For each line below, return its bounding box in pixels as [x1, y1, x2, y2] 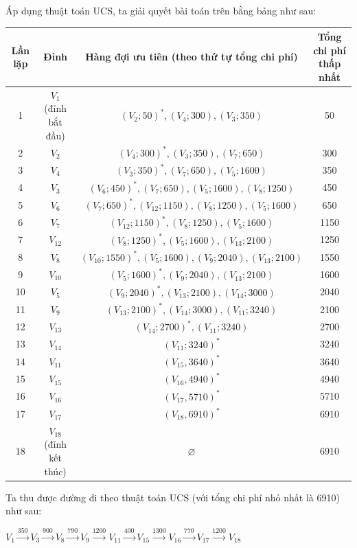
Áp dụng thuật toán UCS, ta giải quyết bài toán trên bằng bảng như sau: [5, 3, 316, 17]
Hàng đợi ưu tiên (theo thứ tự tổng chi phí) [85, 49, 298, 64]
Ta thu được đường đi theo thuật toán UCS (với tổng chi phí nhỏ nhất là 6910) [5, 490, 340, 504]
